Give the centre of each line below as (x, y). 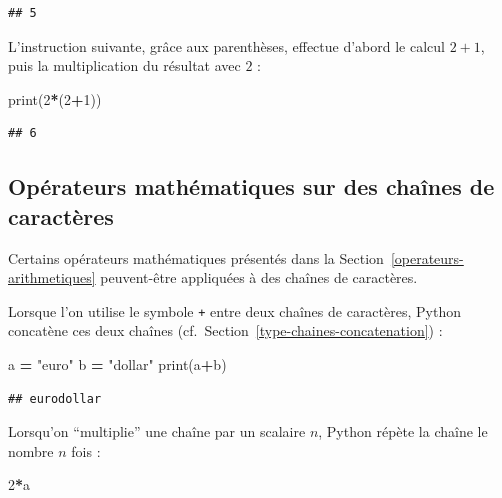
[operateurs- (427, 257)
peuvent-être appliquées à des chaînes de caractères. (259, 277)
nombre (31, 450)
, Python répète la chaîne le (403, 431)
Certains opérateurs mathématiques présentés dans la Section (196, 257)
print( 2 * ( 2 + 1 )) (55, 98)
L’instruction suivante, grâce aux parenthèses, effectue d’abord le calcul (226, 45)
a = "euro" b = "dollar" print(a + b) (117, 364)
